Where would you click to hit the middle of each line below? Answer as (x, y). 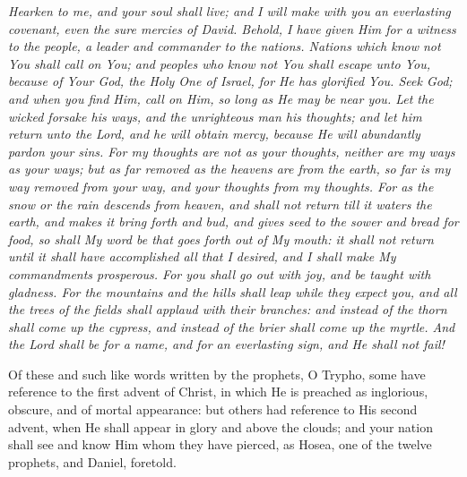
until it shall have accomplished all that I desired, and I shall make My (202, 256)
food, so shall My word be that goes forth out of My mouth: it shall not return (221, 238)
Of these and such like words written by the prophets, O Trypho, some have (217, 374)
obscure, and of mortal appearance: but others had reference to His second (213, 409)
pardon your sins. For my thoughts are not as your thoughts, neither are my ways (232, 151)
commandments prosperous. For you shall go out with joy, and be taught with (220, 273)
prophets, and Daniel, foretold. (92, 461)
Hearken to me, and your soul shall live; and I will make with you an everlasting (229, 11)
